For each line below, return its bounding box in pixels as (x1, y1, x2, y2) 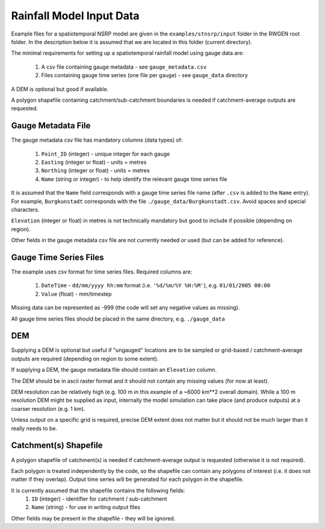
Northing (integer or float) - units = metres (41, 167, 150, 174)
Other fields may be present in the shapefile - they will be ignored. (11, 515, 176, 522)
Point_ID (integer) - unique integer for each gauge (41, 150, 170, 157)
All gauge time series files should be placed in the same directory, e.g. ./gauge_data (11, 315, 225, 322)
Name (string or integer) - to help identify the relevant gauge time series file (41, 175, 227, 183)
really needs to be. (11, 425, 57, 432)
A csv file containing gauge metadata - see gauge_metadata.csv (41, 63, 207, 70)
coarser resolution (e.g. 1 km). (11, 405, 85, 412)
